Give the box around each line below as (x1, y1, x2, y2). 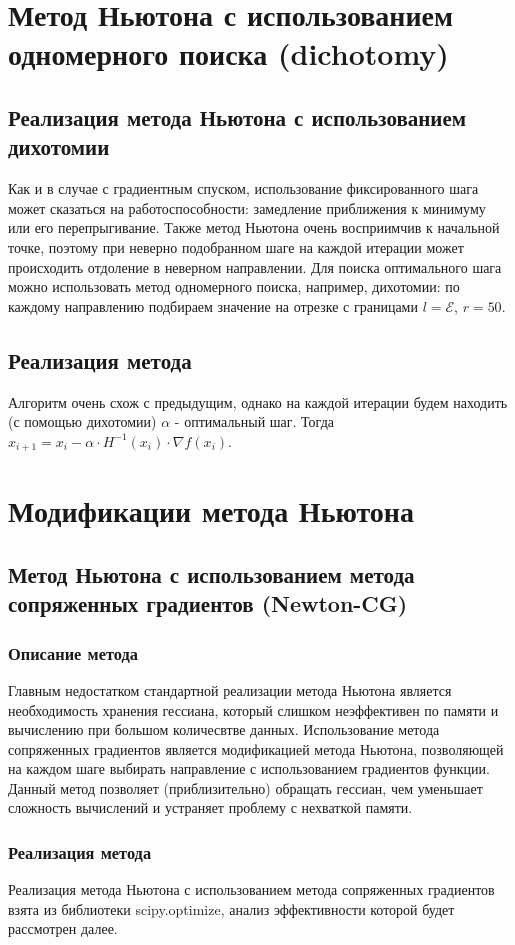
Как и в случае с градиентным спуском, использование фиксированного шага (8, 178, 479, 199)
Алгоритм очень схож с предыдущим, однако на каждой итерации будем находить (8, 391, 508, 412)
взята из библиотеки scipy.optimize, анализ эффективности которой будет (8, 898, 455, 919)
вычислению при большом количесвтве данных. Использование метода (8, 719, 440, 740)
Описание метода (8, 640, 138, 665)
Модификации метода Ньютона (8, 490, 414, 531)
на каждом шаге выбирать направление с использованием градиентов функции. (8, 758, 490, 779)
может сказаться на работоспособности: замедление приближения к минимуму (8, 197, 486, 218)
